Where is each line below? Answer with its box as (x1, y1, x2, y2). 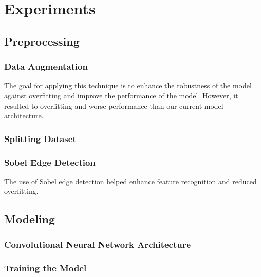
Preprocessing (4, 33, 80, 49)
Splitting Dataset (4, 132, 77, 145)
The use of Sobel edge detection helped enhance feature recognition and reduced (4, 175, 257, 186)
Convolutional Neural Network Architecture (4, 238, 191, 250)
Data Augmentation (4, 60, 88, 73)
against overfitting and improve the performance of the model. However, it (4, 90, 238, 101)
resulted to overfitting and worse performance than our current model (4, 100, 223, 111)
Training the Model (4, 261, 87, 274)
